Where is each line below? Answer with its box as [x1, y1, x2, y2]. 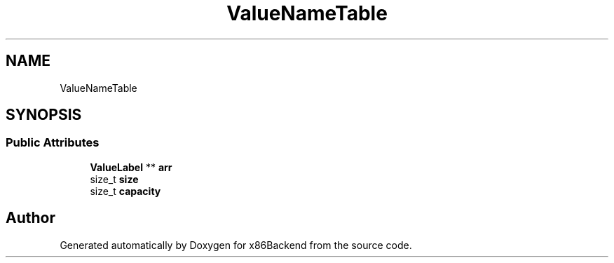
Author [6, 209, 55, 227]
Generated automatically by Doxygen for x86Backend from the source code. [60, 238, 412, 251]
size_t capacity [90, 184, 161, 197]
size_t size [90, 173, 139, 185]
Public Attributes [6, 135, 100, 150]
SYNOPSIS [6, 106, 82, 124]
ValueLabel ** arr [90, 161, 172, 173]
